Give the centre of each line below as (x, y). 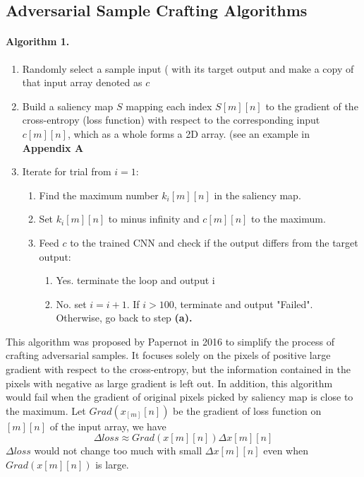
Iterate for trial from (67, 171)
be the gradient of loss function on (247, 410)
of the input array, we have (108, 426)
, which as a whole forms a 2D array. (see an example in (188, 133)
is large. (112, 465)
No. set (71, 304)
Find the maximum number (99, 195)
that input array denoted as (82, 82)
